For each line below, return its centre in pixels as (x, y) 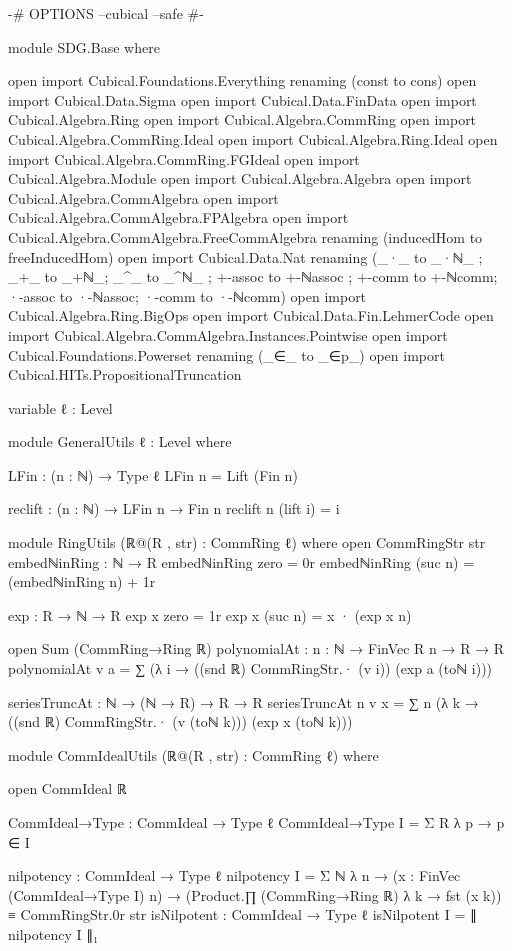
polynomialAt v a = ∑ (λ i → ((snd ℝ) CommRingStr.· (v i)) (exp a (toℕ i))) (250, 668)
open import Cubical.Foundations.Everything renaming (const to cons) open (242, 80)
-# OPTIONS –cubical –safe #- (106, 13)
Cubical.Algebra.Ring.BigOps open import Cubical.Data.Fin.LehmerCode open (251, 315)
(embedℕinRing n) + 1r (82, 581)
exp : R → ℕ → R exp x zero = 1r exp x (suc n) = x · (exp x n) (210, 614)
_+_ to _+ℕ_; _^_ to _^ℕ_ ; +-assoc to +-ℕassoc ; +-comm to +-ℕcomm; (253, 276)
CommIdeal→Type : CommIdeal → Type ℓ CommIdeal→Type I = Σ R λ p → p (256, 822)
